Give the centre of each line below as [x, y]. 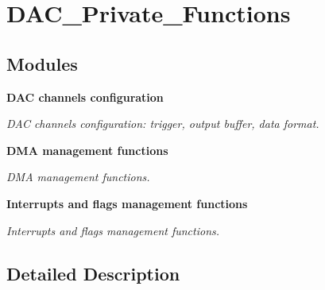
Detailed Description [93, 273]
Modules [42, 63]
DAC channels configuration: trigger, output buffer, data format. [163, 124]
